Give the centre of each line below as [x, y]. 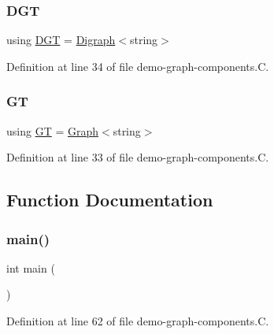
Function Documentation [110, 200]
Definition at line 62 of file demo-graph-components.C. [138, 321]
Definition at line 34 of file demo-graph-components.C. [138, 66]
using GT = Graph [53, 130]
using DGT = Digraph [61, 40]
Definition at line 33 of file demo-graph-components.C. [138, 157]
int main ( [31, 267]
